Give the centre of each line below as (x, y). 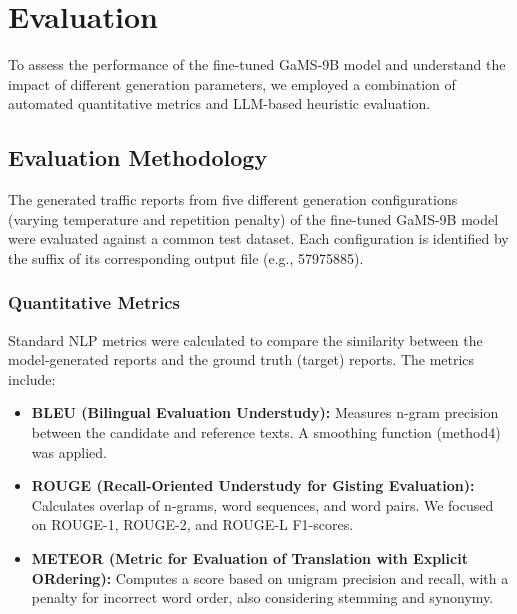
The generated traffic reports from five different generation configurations (233, 199)
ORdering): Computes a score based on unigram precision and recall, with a (270, 577)
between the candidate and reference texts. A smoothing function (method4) (266, 432)
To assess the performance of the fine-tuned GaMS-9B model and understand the (257, 64)
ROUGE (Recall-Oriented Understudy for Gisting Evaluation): (253, 485)
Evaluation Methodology (138, 157)
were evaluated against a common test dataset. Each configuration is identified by (258, 238)
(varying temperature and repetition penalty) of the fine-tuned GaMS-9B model (253, 218)
